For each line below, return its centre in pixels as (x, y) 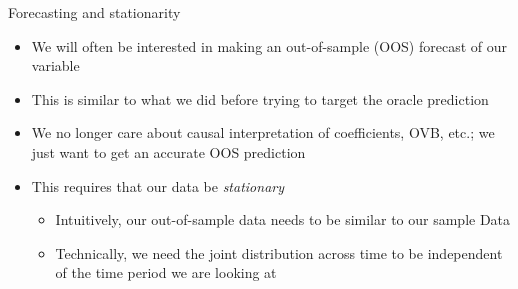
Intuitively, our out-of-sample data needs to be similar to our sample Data (283, 219)
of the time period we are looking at (166, 272)
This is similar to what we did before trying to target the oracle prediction (260, 98)
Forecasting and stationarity (94, 12)
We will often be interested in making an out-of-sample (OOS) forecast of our (269, 45)
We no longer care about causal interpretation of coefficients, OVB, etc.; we (263, 132)
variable (55, 65)
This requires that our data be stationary (158, 185)
